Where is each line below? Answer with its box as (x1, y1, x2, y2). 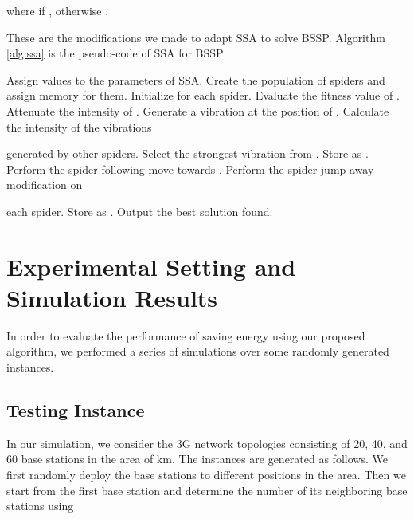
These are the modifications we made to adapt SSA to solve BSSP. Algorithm (6, 29, 385, 45)
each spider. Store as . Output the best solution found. (6, 202, 273, 219)
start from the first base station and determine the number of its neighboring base (6, 482, 408, 498)
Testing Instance (6, 398, 145, 423)
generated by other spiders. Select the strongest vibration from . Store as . (6, 145, 369, 162)
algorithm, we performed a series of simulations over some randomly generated (6, 343, 389, 360)
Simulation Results (6, 281, 218, 313)
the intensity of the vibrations (6, 118, 152, 135)
